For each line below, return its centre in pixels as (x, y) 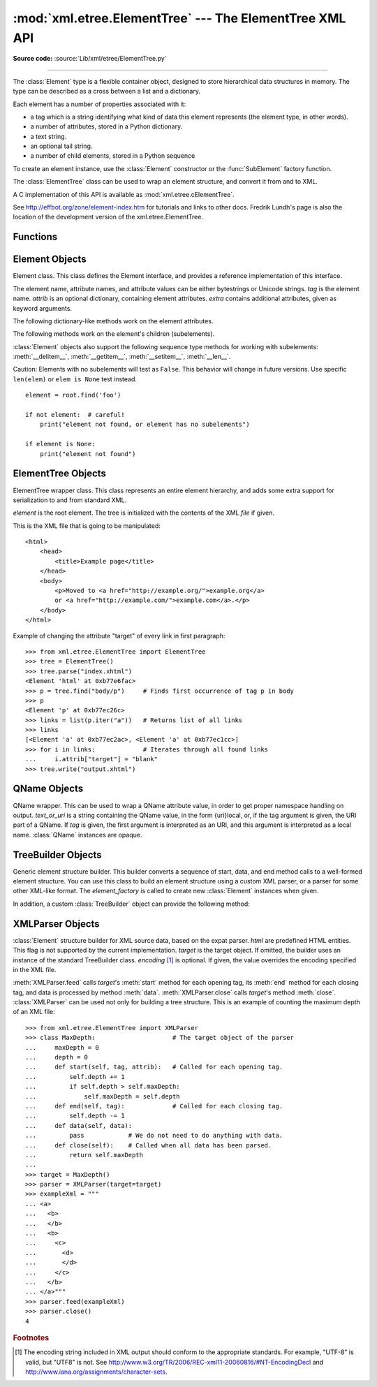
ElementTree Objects (59, 474)
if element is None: (60, 444)
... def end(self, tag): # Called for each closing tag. (154, 1106)
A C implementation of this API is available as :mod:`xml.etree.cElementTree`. (124, 194)
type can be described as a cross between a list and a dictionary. (106, 91)
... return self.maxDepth (84, 1155)
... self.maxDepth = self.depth (103, 1096)
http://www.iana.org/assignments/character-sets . (96, 1372)
